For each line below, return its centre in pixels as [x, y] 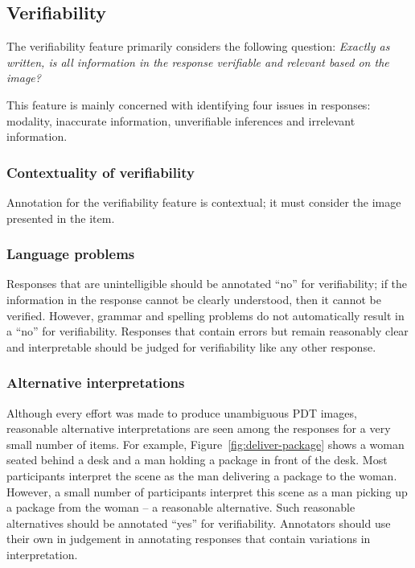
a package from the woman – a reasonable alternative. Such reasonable [181, 507]
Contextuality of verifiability [101, 172]
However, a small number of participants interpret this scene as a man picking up [207, 491]
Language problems [71, 254]
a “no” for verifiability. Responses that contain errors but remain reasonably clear [207, 331]
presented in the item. [61, 218]
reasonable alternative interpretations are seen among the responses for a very [199, 428]
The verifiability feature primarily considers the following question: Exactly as [198, 46]
